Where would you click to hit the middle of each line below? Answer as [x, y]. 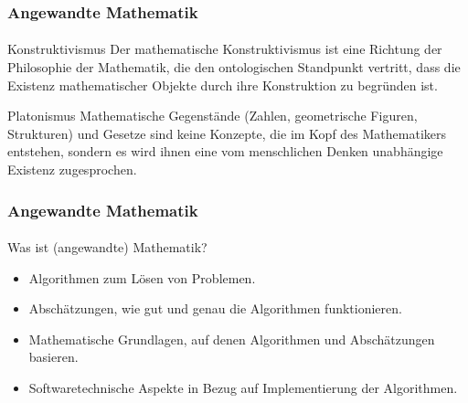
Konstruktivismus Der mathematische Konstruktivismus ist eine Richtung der [225, 49]
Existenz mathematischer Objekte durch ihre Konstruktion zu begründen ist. [223, 85]
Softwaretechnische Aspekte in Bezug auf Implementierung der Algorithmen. [243, 387]
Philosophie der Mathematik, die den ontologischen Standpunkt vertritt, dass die [234, 67]
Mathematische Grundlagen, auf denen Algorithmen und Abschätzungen [232, 339]
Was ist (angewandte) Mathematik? [107, 247]
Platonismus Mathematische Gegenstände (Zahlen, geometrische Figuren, [213, 116]
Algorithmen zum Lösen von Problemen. [142, 277]
